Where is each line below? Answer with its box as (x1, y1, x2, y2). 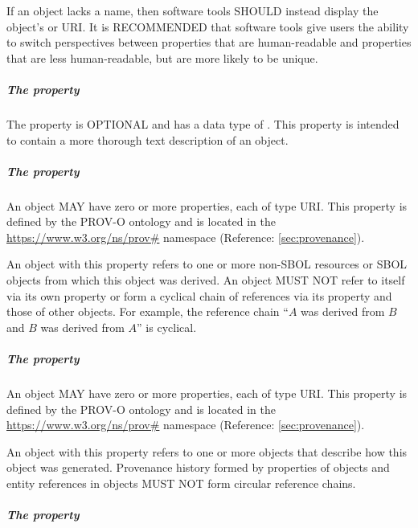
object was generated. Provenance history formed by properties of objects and (6, 459, 390, 476)
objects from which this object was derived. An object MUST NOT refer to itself (6, 272, 405, 289)
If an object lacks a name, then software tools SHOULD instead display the (6, 2, 379, 18)
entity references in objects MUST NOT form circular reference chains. (6, 474, 356, 491)
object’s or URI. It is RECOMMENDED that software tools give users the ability (6, 18, 409, 35)
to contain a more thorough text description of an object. (6, 131, 289, 148)
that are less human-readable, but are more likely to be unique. (6, 49, 318, 66)
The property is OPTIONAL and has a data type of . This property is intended (6, 115, 400, 132)
